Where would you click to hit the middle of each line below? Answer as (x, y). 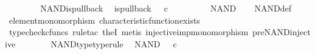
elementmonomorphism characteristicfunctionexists (104, 20)
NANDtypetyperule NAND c (114, 43)
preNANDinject (282, 32)
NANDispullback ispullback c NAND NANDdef (166, 8)
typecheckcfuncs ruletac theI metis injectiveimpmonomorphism (129, 32)
